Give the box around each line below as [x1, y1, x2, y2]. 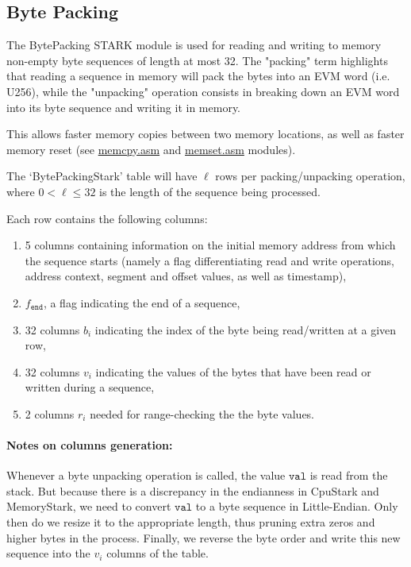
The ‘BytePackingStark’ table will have [6, 168, 198, 184]
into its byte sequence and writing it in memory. [6, 98, 241, 115]
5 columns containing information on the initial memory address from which [25, 237, 396, 253]
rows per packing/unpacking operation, [215, 168, 405, 184]
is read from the [309, 467, 388, 484]
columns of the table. [106, 545, 209, 561]
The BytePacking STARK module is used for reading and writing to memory [6, 37, 382, 53]
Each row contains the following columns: [6, 210, 208, 226]
